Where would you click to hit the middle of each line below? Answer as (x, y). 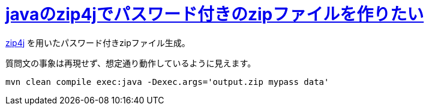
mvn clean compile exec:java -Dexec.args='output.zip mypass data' (167, 82)
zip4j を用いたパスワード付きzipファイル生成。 (98, 42)
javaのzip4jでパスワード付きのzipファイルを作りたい (215, 14)
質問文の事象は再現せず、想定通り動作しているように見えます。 (131, 63)
